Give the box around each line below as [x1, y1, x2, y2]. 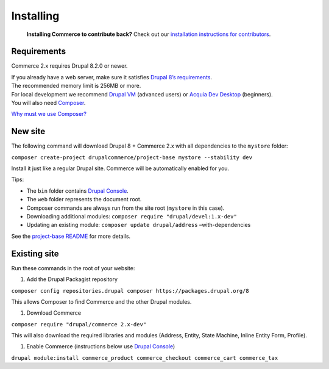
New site [11, 126, 46, 137]
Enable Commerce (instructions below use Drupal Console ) [26, 343, 175, 350]
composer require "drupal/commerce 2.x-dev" [11, 321, 147, 328]
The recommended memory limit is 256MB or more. [11, 82, 141, 90]
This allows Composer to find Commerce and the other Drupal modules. [11, 298, 192, 305]
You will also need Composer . [11, 99, 86, 107]
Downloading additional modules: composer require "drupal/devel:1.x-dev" [26, 213, 237, 220]
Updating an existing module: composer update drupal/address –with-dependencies [26, 221, 251, 229]
